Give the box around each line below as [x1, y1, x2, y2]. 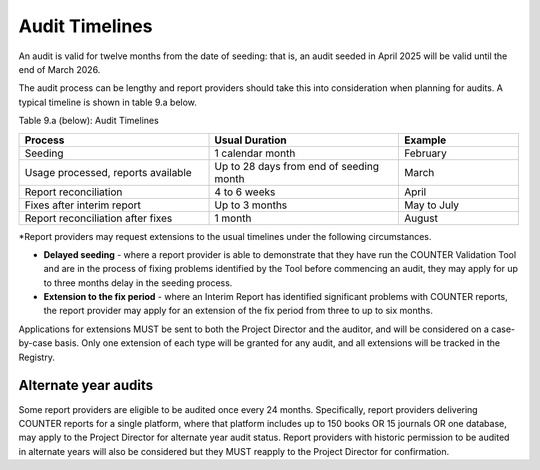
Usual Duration [214, 133, 287, 147]
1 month [214, 211, 252, 225]
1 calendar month [214, 146, 296, 160]
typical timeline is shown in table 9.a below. [18, 96, 197, 108]
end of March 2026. [18, 63, 101, 75]
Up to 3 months [214, 198, 288, 212]
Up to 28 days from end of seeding [214, 159, 380, 173]
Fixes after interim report [24, 198, 142, 212]
